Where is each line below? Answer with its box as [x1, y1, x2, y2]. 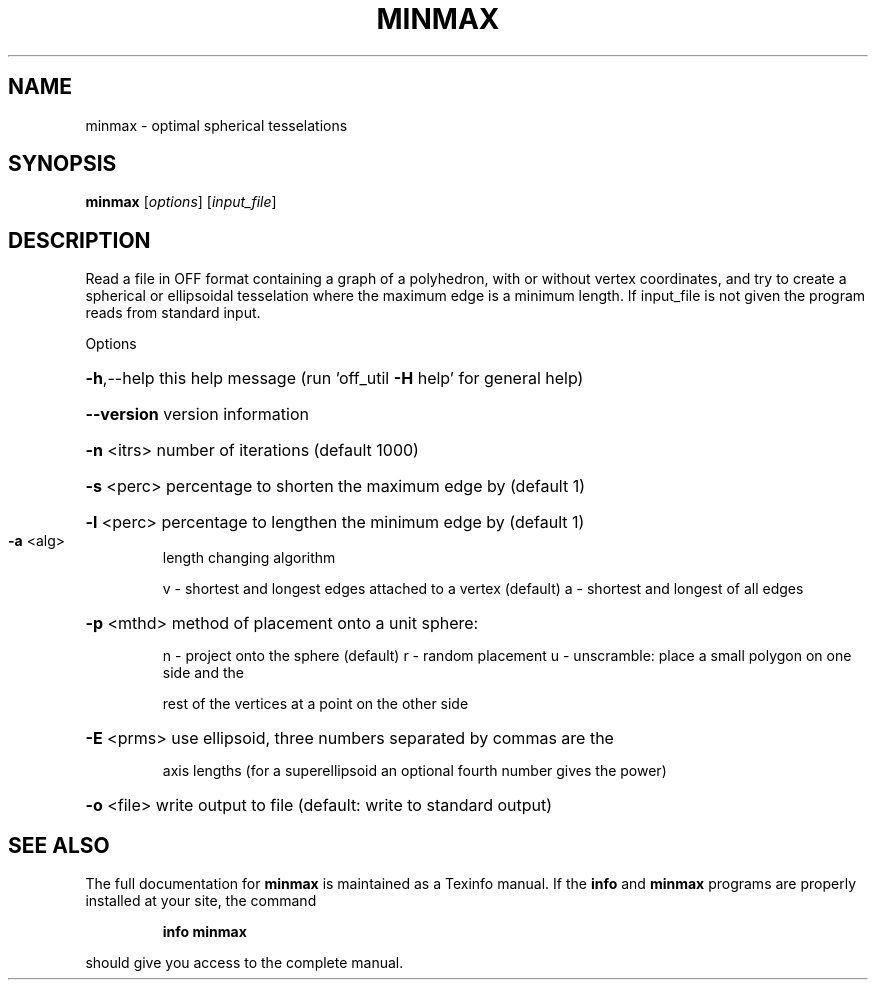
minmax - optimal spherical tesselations [85, 116, 348, 134]
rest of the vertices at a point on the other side [162, 695, 469, 713]
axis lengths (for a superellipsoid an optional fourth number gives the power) [162, 762, 667, 780]
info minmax [162, 923, 247, 941]
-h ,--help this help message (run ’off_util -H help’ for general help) [85, 368, 584, 389]
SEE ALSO [8, 832, 110, 858]
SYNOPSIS [8, 151, 117, 177]
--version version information [85, 404, 309, 425]
